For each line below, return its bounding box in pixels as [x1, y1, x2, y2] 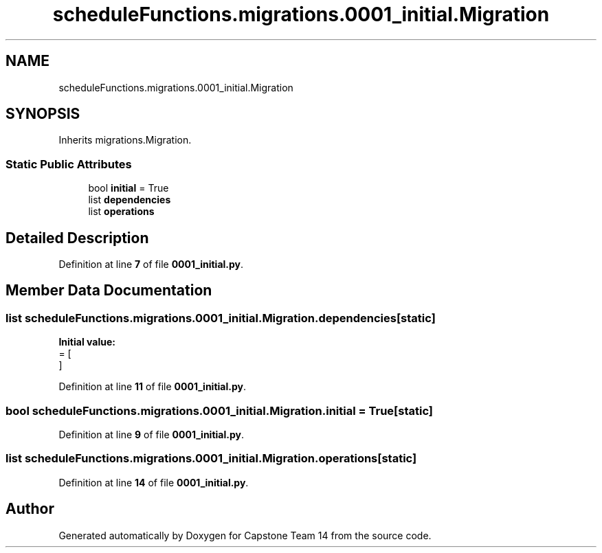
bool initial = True [88, 182, 169, 194]
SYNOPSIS [5, 105, 80, 123]
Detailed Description [5, 229, 149, 247]
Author [5, 500, 54, 518]
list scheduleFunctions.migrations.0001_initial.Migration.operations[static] [5, 451, 417, 466]
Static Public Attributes [5, 157, 132, 171]
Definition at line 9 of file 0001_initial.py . [58, 429, 244, 440]
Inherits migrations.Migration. [58, 134, 192, 146]
